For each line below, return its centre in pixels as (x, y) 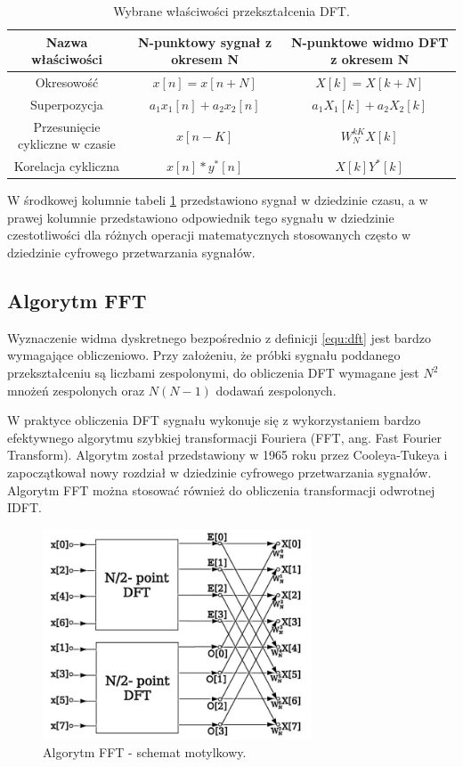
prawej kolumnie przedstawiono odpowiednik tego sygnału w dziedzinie (201, 217)
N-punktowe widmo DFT (370, 41)
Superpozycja (67, 104)
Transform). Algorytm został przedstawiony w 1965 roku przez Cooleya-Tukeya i (227, 455)
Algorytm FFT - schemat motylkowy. (145, 752)
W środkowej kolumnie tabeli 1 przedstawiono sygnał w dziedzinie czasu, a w (218, 200)
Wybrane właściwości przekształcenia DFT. (231, 11)
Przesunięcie (67, 126)
